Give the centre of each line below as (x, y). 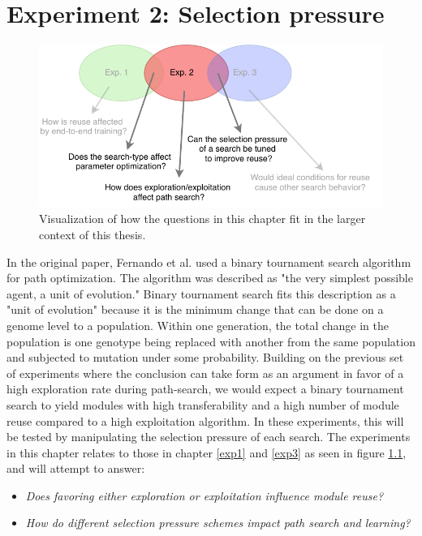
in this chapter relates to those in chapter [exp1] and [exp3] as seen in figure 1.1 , (207, 452)
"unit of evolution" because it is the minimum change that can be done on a (195, 309)
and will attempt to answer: (76, 468)
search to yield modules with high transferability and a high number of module (203, 404)
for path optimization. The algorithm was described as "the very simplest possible (210, 278)
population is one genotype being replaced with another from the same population (211, 341)
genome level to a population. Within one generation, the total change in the (198, 325)
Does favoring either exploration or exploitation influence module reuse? (205, 495)
